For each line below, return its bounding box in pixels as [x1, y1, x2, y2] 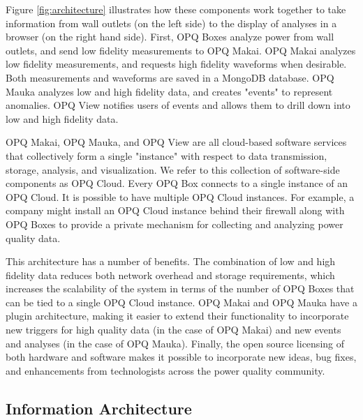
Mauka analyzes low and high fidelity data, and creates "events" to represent [6, 84, 333, 98]
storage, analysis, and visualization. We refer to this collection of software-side [6, 162, 340, 177]
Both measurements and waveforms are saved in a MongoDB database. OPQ [6, 70, 334, 84]
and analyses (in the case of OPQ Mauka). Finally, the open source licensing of [6, 336, 345, 350]
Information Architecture [6, 397, 192, 419]
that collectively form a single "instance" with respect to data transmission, [6, 148, 327, 163]
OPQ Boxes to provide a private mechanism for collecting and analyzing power [6, 216, 343, 231]
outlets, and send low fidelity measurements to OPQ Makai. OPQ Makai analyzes [6, 43, 356, 57]
